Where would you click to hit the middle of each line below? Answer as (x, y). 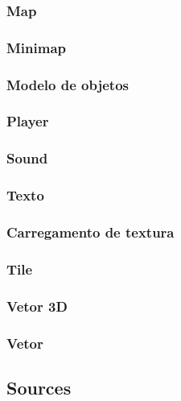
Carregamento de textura (90, 232)
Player (28, 121)
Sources (39, 387)
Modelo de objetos (68, 84)
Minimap (37, 47)
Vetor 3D (37, 306)
